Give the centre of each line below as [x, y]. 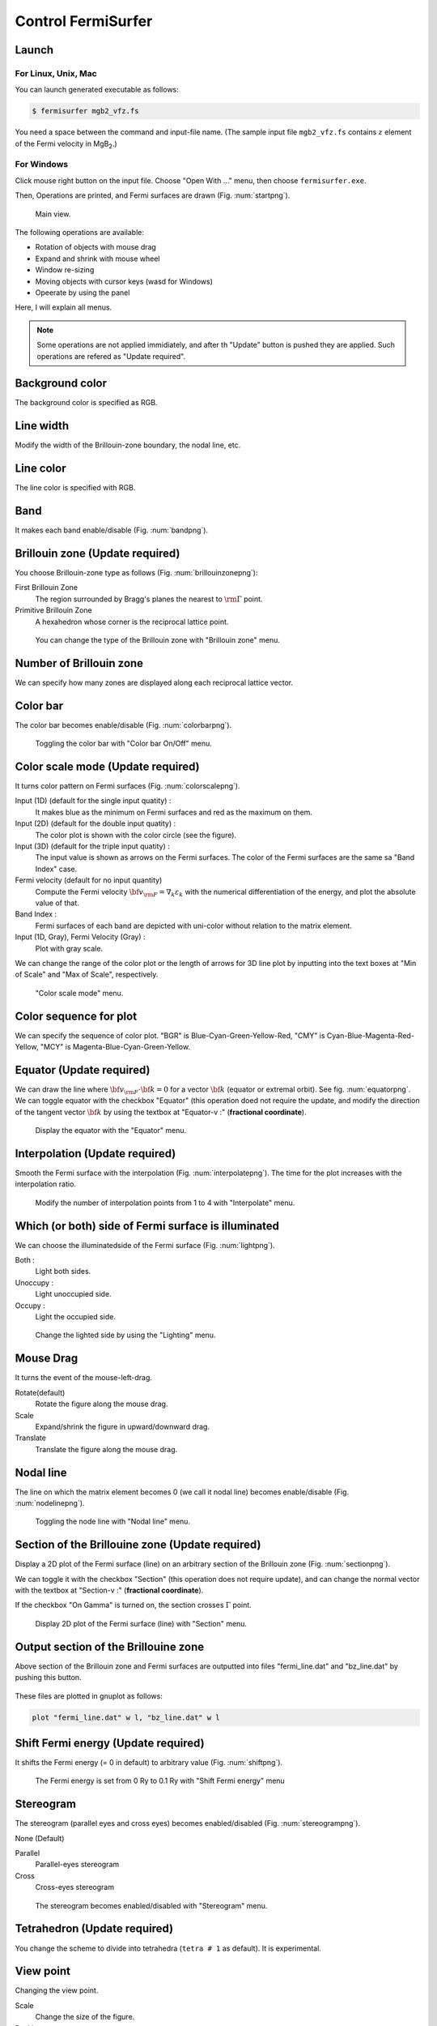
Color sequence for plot [76, 1016]
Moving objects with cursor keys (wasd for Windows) [124, 281]
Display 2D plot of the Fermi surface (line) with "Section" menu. [141, 1623]
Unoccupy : [34, 1282]
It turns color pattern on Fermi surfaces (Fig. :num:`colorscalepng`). [127, 786]
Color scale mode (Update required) [107, 767]
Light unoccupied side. [74, 1294]
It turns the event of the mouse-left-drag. [84, 1378]
